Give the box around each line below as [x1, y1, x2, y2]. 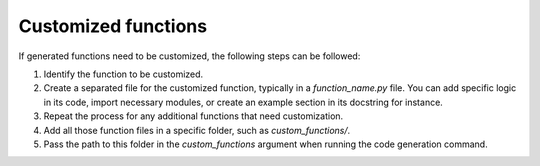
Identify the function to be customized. [43, 68, 204, 80]
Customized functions [18, 15, 208, 37]
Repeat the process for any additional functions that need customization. [43, 110, 344, 122]
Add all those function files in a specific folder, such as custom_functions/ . [43, 124, 351, 136]
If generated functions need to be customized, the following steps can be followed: [18, 50, 361, 62]
